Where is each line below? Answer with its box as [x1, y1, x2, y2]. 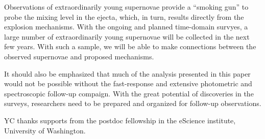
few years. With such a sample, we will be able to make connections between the [4, 41, 256, 52]
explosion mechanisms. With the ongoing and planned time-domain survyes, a [4, 21, 248, 32]
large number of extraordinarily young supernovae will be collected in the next [4, 31, 250, 42]
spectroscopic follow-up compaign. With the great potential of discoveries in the [4, 88, 254, 98]
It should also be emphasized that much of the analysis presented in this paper [4, 68, 251, 79]
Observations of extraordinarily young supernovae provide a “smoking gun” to [4, 2, 249, 12]
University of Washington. [4, 125, 86, 135]
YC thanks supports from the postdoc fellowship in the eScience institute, [4, 115, 236, 125]
